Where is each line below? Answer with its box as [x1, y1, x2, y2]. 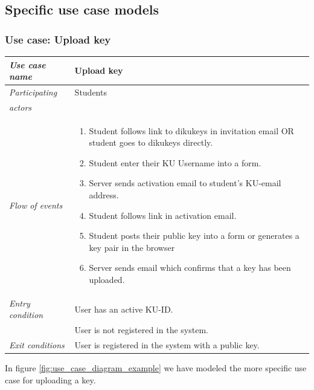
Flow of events [9, 198, 63, 211]
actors [9, 100, 32, 113]
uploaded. [89, 273, 125, 285]
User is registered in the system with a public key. [74, 339, 260, 351]
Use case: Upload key [5, 31, 111, 47]
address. [89, 189, 119, 201]
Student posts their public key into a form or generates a [89, 229, 300, 242]
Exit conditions [9, 339, 65, 351]
